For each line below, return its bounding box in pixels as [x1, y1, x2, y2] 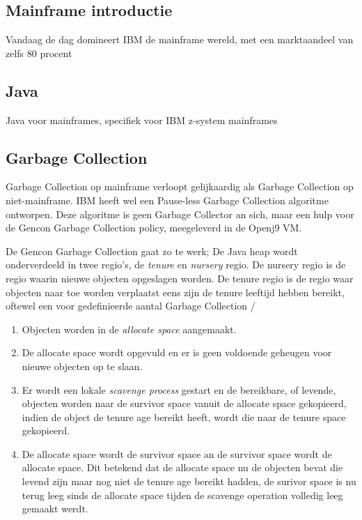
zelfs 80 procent [6, 45, 72, 60]
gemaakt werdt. [22, 501, 88, 516]
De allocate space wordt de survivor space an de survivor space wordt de [22, 446, 332, 461]
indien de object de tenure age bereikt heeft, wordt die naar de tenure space [22, 409, 346, 424]
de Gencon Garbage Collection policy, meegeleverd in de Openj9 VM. [6, 220, 302, 235]
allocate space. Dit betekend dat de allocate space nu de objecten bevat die [22, 460, 343, 475]
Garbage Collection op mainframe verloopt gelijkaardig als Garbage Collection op [6, 179, 354, 194]
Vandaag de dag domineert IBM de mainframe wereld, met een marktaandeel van [6, 32, 354, 47]
